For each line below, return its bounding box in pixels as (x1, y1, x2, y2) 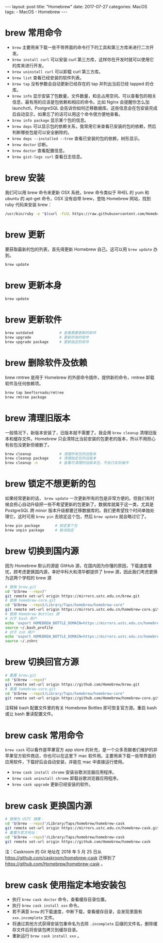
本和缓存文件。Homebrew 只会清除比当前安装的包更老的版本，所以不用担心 (5, 436, 156, 442)
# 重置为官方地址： (5, 830, 39, 835)
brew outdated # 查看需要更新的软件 (5, 330, 97, 336)
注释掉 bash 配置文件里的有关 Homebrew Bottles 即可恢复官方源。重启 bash (5, 705, 157, 711)
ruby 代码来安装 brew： (5, 202, 52, 207)
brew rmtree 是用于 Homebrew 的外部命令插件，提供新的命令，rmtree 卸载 (5, 374, 155, 380)
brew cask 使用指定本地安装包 (5, 879, 126, 891)
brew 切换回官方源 (5, 657, 79, 668)
